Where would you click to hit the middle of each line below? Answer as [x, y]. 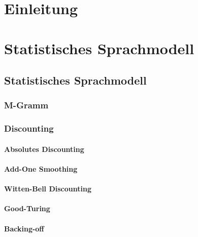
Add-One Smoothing [41, 169]
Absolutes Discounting [44, 149]
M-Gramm [26, 105]
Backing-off [24, 228]
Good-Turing [27, 208]
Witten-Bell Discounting [48, 189]
